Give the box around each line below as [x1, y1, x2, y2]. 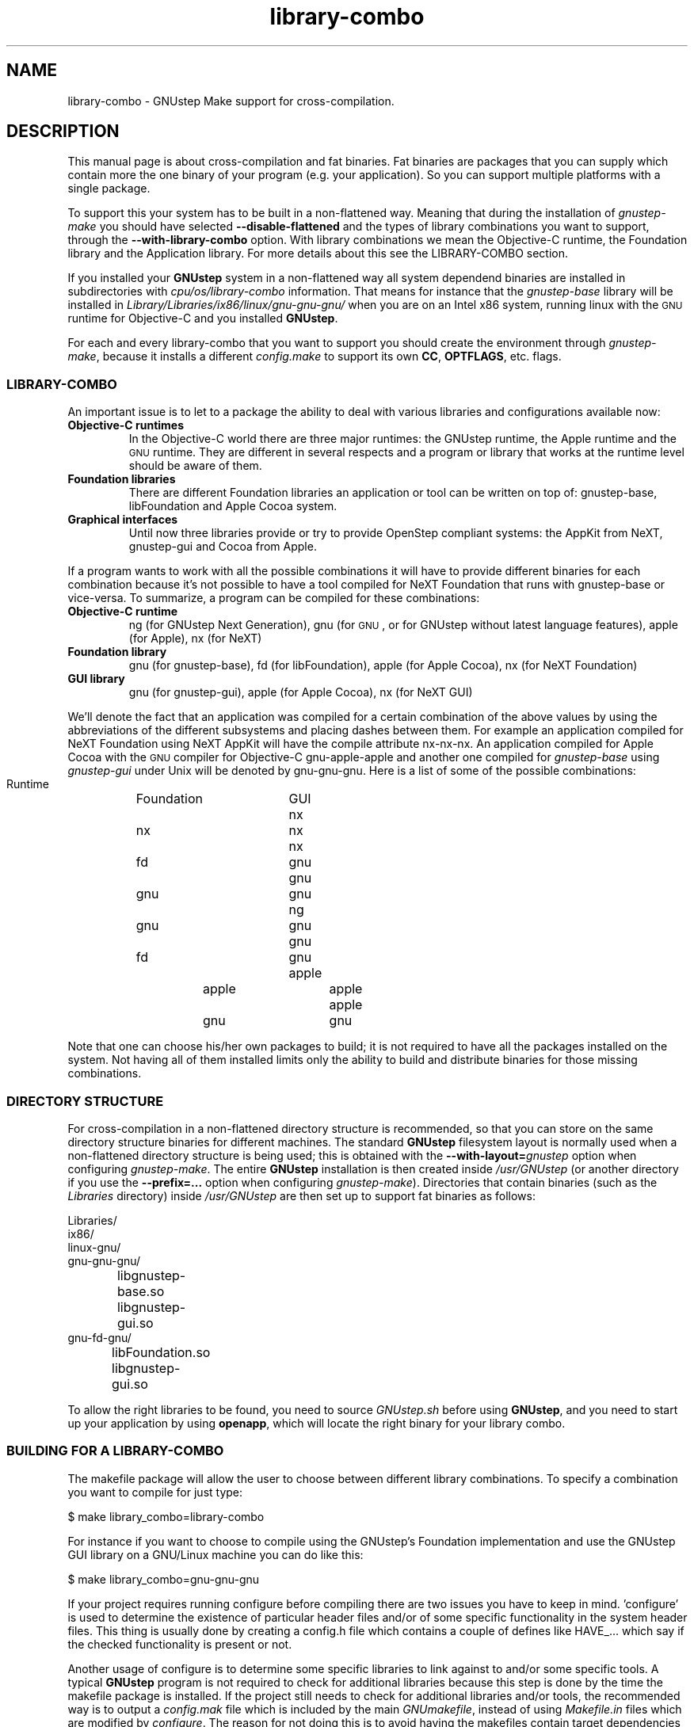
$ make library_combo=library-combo [67, 1509, 265, 1523]
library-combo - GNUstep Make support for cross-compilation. [67, 93, 395, 108]
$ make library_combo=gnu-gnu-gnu [67, 1572, 260, 1586]
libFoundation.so [112, 1344, 211, 1360]
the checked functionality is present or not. [67, 1637, 292, 1651]
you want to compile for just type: [67, 1485, 243, 1499]
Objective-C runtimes [67, 418, 185, 433]
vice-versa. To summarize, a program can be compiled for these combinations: [67, 591, 480, 605]
